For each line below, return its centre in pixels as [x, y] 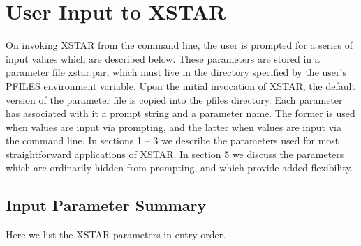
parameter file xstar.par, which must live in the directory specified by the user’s [176, 72]
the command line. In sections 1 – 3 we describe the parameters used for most [172, 140]
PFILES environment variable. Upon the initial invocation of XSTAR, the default [180, 85]
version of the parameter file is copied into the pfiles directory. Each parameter [174, 99]
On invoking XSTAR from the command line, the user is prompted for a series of [179, 45]
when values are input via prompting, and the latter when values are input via [174, 126]
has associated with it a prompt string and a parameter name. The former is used [180, 113]
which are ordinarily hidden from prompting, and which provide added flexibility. [179, 168]
